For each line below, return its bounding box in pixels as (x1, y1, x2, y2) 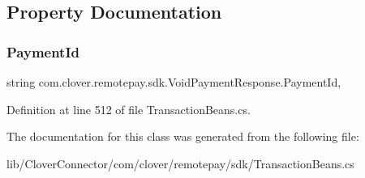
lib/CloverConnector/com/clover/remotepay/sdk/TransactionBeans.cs (6, 155, 354, 172)
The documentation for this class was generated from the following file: (6, 128, 359, 145)
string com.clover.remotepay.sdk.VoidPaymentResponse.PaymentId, (6, 74, 341, 90)
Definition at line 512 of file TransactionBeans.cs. (6, 100, 251, 117)
